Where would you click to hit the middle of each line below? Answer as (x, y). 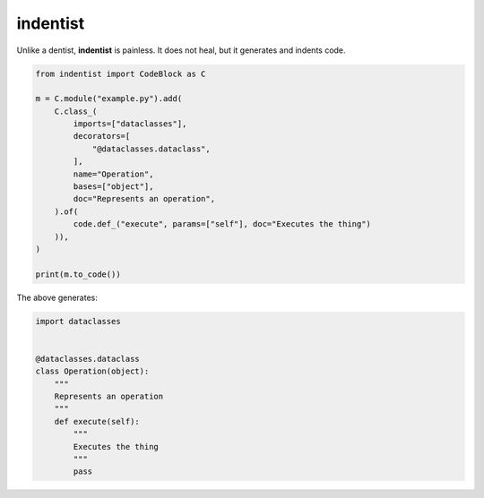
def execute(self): (97, 421)
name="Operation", (113, 174)
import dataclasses (78, 321)
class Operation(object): (92, 371)
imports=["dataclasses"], (130, 124)
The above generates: (57, 297)
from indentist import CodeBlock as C (121, 73)
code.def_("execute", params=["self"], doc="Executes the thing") (222, 224)
